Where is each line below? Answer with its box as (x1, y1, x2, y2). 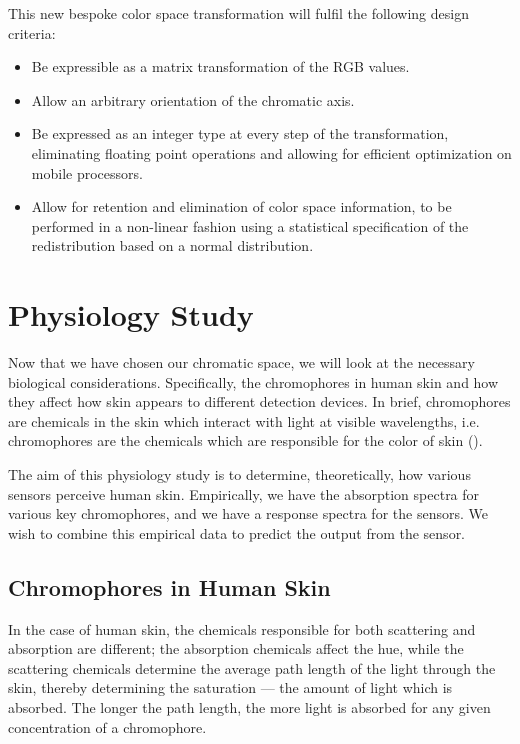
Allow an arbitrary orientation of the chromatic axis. (31, 89, 355, 110)
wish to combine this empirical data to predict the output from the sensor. (8, 522, 466, 543)
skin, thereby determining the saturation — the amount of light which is (8, 677, 453, 698)
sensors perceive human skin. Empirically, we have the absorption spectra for (8, 483, 480, 504)
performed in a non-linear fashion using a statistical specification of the (31, 215, 469, 236)
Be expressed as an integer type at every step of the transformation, (31, 123, 449, 144)
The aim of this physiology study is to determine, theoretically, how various (8, 464, 471, 485)
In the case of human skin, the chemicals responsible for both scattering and (8, 618, 476, 639)
